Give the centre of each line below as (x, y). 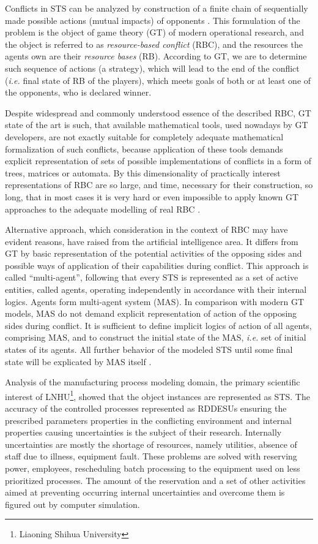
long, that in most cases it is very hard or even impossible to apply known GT (152, 196)
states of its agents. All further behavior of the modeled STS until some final (149, 349)
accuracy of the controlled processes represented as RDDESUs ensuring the (146, 408)
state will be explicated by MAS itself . (78, 361)
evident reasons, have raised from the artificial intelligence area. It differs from (152, 241)
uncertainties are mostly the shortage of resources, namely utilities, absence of (151, 444)
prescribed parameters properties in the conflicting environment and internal (148, 420)
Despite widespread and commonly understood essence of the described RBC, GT (158, 112)
